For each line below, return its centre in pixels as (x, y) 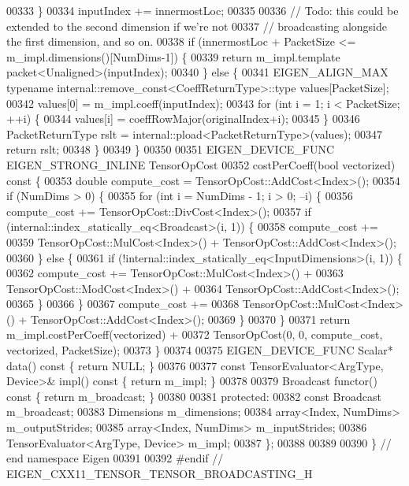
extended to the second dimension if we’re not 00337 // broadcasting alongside (197, 26)
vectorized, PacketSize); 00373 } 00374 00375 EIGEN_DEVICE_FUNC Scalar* (200, 350)
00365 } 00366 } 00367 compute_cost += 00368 (123, 304)
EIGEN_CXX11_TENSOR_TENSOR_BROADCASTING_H (160, 473)
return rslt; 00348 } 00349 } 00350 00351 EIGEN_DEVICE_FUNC (171, 149)
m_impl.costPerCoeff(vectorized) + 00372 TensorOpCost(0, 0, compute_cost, (195, 334)
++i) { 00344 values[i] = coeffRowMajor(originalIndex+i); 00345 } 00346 (183, 119)
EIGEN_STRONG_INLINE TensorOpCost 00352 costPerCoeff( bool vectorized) (201, 164)
